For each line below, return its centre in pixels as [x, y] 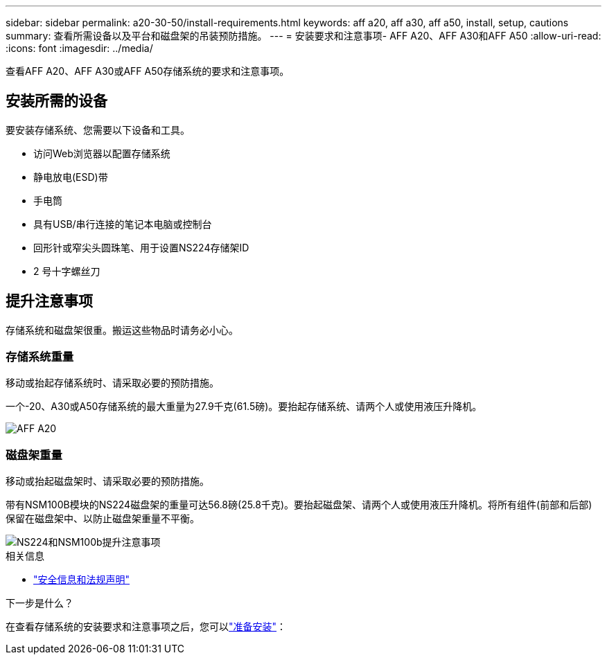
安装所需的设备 [56, 101]
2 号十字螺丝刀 [67, 271]
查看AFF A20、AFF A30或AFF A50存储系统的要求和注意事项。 [148, 71]
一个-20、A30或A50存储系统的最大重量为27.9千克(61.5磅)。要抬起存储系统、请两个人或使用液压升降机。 [244, 407]
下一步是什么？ [39, 603]
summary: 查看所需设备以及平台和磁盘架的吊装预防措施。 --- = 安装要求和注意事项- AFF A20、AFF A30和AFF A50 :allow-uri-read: [303, 36]
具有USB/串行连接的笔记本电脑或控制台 [123, 224]
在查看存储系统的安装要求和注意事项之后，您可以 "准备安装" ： [146, 627]
